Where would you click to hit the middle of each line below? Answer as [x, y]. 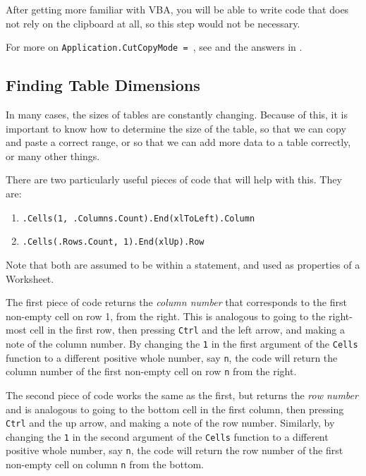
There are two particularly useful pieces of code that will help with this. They [174, 179]
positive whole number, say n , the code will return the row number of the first [175, 450]
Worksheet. [30, 278]
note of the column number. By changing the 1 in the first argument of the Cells [182, 343]
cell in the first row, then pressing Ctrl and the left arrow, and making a [188, 330]
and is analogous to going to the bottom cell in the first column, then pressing [175, 409]
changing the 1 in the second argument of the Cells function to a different [167, 436]
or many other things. [53, 155]
